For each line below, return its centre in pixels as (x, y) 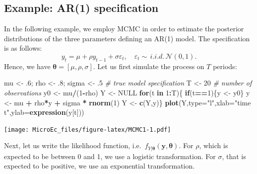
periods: (225, 66)
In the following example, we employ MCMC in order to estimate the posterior (124, 29)
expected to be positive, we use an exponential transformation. (99, 166)
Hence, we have (27, 66)
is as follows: (23, 48)
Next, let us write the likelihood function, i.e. (73, 145)
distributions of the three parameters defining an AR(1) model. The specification (127, 38)
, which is (214, 145)
